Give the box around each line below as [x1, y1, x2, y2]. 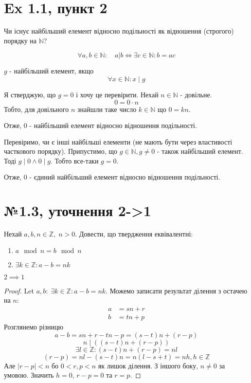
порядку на [4, 35, 37, 45]
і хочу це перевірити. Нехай [76, 89, 159, 99]
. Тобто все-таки [51, 155, 99, 165]
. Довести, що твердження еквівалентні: [75, 229, 193, 239]
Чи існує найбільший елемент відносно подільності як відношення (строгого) [4, 26, 234, 36]
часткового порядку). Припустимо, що [4, 146, 118, 156]
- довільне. [180, 89, 212, 99]
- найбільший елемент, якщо [9, 66, 94, 76]
